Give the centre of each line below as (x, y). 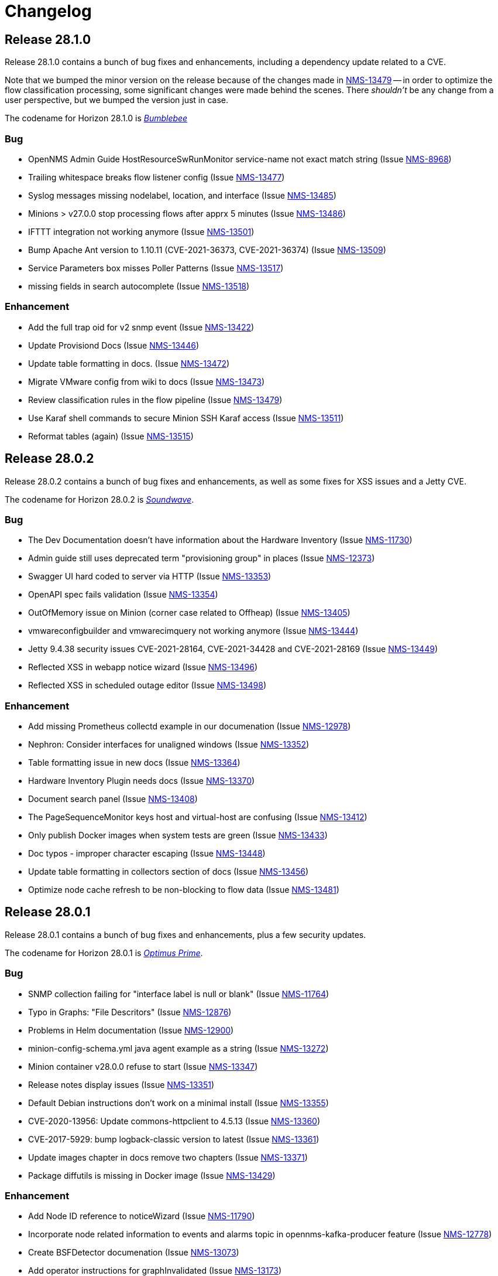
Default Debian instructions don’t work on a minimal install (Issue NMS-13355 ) (178, 1103)
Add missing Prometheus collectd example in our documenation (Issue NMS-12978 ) (190, 726)
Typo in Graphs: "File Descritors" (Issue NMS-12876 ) (130, 1012)
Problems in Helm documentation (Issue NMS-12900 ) (131, 1030)
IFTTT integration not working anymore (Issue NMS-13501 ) (141, 231)
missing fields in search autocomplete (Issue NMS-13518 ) (139, 286)
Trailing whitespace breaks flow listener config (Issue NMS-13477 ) (157, 177)
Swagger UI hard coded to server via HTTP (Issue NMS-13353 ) (150, 576)
